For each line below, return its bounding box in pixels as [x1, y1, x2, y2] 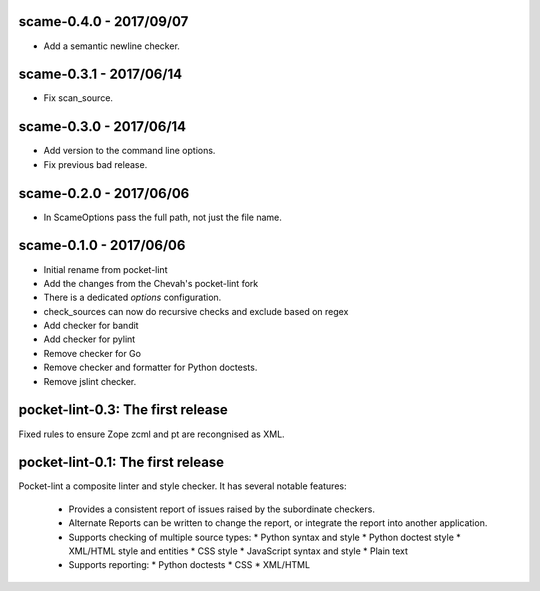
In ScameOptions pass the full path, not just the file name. [43, 211, 282, 223]
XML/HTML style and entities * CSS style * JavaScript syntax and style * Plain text [68, 545, 409, 557]
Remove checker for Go [43, 347, 142, 359]
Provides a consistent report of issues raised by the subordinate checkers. [68, 503, 375, 515]
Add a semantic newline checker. [43, 40, 180, 52]
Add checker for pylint [43, 333, 136, 345]
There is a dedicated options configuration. [43, 291, 222, 304]
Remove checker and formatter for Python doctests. [43, 361, 258, 374]
